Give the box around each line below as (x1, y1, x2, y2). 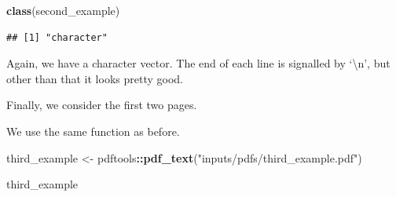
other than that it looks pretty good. (6, 70, 183, 86)
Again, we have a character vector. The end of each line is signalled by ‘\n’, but (6, 55, 390, 71)
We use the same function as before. (6, 122, 180, 139)
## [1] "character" (6, 31, 108, 43)
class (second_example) (6, 2, 120, 18)
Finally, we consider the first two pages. (6, 97, 197, 113)
